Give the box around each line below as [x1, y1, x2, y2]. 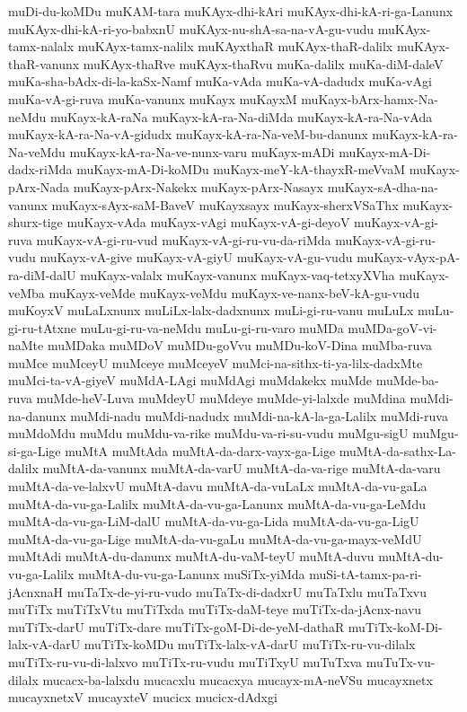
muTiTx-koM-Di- [348, 617, 443, 636]
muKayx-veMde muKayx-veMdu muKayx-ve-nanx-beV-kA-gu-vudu [48, 283, 420, 302]
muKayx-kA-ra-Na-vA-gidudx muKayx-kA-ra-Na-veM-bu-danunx [8, 125, 368, 144]
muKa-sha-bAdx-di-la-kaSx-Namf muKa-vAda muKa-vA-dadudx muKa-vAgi [8, 72, 432, 91]
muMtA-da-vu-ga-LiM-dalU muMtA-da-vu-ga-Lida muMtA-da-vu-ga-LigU [8, 512, 419, 531]
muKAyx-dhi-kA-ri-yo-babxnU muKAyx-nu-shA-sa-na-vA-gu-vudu [8, 19, 374, 38]
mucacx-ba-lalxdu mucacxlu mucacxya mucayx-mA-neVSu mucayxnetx [42, 670, 433, 689]
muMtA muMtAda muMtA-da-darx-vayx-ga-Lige [65, 441, 336, 460]
